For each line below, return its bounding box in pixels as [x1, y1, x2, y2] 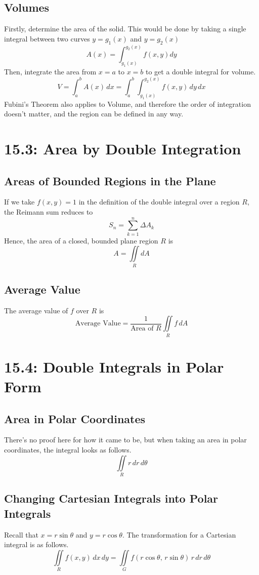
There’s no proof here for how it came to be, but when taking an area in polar [4, 434, 247, 445]
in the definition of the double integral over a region [78, 196, 240, 207]
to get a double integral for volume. [145, 66, 256, 76]
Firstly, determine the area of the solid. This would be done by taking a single [4, 23, 246, 34]
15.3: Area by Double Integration [4, 138, 241, 158]
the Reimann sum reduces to [4, 206, 93, 217]
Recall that [4, 529, 38, 540]
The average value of [4, 305, 68, 315]
